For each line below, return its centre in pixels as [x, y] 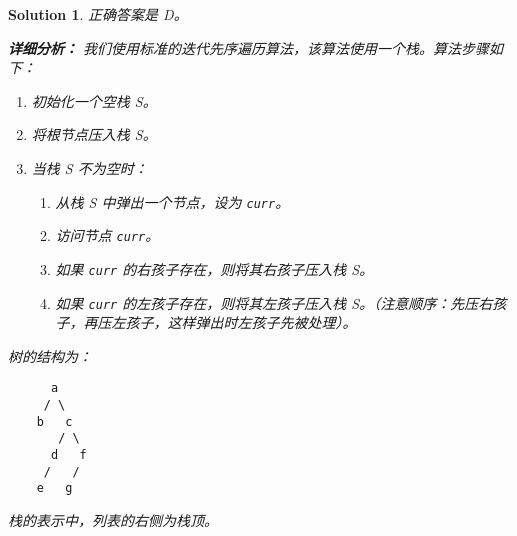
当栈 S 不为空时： [89, 167]
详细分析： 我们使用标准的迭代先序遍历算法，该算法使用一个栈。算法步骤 [249, 47]
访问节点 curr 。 [107, 235]
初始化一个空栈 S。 [94, 100]
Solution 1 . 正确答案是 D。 [98, 14]
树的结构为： [50, 355]
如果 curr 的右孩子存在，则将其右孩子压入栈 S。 [214, 268]
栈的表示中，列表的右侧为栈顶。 [113, 519]
